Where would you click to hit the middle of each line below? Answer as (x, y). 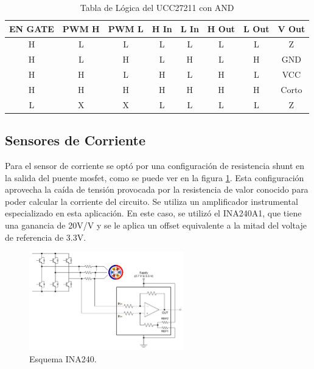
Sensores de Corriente (75, 140)
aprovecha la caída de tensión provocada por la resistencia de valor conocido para (157, 189)
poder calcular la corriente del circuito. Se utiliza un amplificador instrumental (152, 201)
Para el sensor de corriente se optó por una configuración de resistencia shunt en (155, 166)
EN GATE (32, 28)
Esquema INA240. (63, 358)
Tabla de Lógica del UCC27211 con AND (157, 7)
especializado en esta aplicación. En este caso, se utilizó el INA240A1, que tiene (153, 213)
